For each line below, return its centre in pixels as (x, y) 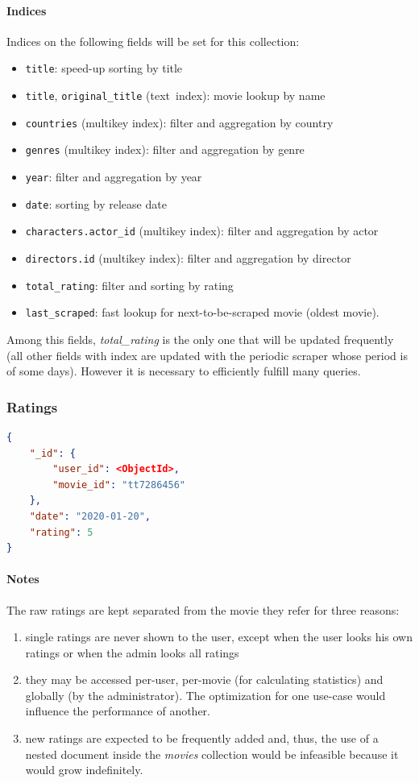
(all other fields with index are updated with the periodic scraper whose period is (207, 355)
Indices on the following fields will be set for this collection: (153, 41)
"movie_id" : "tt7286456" (119, 485)
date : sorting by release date (96, 203)
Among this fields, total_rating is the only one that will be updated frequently (200, 339)
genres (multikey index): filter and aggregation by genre (165, 149)
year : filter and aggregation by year (114, 177)
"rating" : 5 (61, 532)
